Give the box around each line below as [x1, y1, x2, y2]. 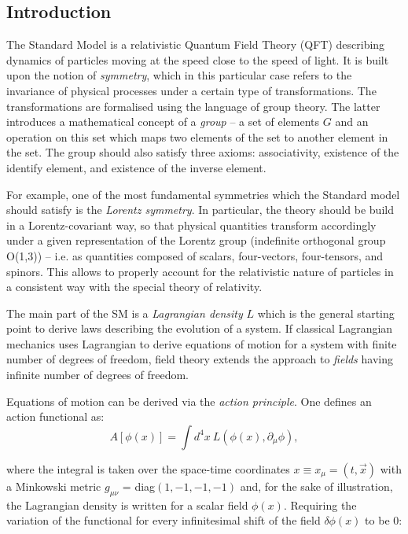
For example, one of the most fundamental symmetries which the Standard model [6, 186, 400, 202]
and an [335, 113, 369, 130]
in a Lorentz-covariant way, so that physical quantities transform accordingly [6, 216, 377, 233]
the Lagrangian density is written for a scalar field [6, 496, 248, 513]
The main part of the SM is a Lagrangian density [6, 304, 243, 321]
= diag [122, 477, 156, 494]
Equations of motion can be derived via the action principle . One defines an [6, 392, 372, 409]
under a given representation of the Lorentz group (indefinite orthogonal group [6, 232, 386, 249]
